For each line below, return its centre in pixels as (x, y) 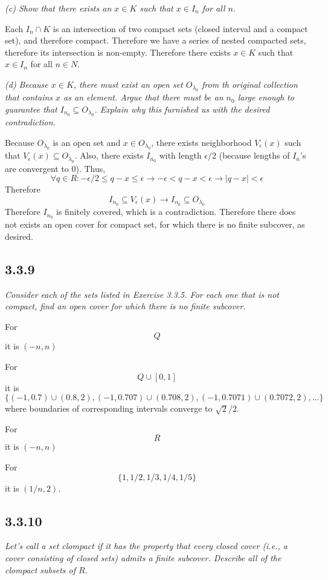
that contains (29, 97)
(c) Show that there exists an (58, 8)
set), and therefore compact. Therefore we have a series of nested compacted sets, (156, 40)
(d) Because (27, 84)
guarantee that (31, 109)
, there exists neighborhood (201, 142)
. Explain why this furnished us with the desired (182, 109)
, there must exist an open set (128, 84)
